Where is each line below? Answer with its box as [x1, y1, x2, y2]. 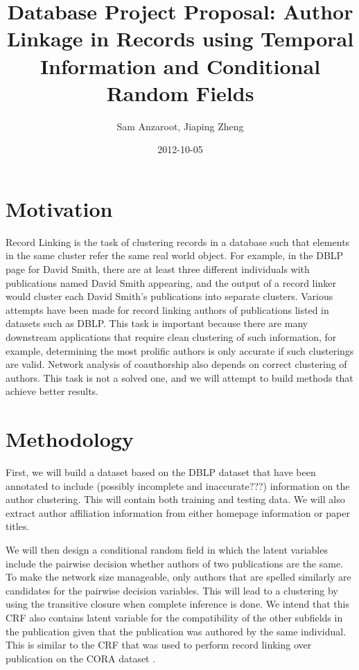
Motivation [6, 194, 113, 222]
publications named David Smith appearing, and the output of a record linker [6, 275, 336, 290]
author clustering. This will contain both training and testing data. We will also [6, 492, 345, 506]
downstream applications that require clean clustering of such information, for [6, 329, 337, 344]
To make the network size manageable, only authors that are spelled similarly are [6, 570, 351, 584]
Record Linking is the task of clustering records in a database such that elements [6, 234, 350, 249]
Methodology [6, 425, 134, 453]
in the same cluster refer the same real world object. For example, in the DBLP [6, 248, 344, 263]
